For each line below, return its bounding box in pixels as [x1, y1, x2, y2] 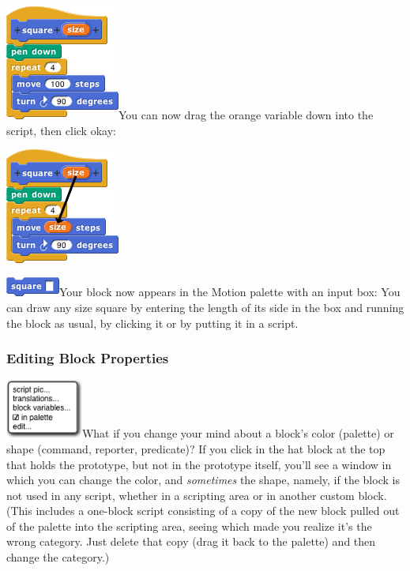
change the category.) [6, 549, 110, 565]
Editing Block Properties [6, 348, 169, 368]
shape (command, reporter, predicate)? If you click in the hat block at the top [6, 440, 386, 456]
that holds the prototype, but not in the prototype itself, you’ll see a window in [6, 456, 392, 472]
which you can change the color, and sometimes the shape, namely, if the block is [6, 471, 400, 488]
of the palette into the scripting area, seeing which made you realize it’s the [6, 517, 372, 534]
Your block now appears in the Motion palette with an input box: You [59, 284, 401, 300]
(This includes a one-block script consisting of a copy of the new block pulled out [6, 502, 400, 519]
